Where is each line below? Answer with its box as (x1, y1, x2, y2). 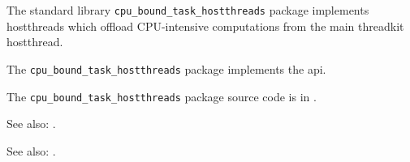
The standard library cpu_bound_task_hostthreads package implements (6, 2, 369, 18)
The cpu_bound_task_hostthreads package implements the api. (6, 60, 326, 77)
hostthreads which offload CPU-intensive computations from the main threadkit (6, 17, 404, 34)
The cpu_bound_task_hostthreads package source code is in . (6, 87, 317, 104)
